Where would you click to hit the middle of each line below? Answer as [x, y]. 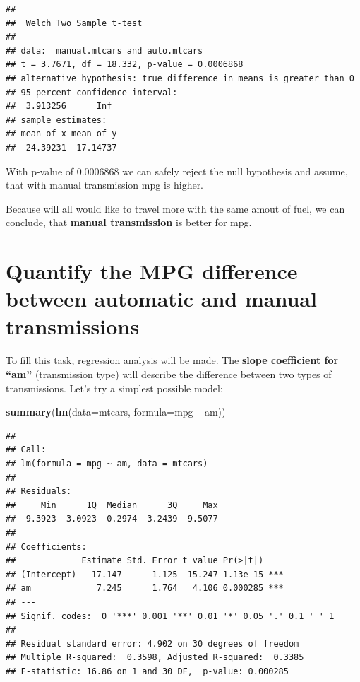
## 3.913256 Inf [59, 106]
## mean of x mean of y [61, 134]
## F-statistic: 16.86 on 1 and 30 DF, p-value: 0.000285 [147, 671]
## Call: [26, 450]
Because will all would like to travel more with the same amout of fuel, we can [175, 208]
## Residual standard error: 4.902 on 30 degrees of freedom [152, 643]
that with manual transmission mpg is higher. [105, 185]
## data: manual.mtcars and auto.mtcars [104, 51]
